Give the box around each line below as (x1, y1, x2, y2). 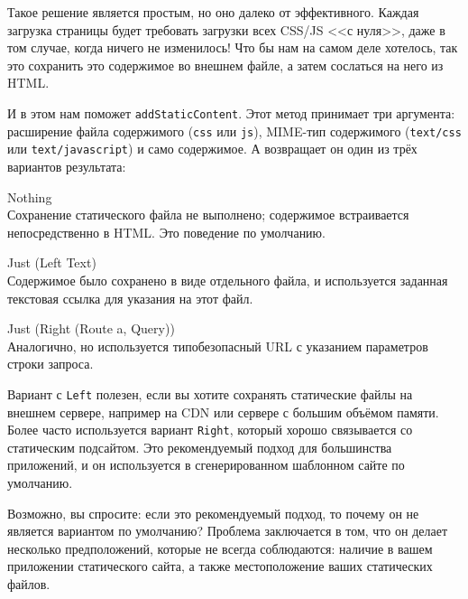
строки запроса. (7, 354, 94, 373)
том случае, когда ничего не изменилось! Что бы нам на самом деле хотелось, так (7, 38, 458, 57)
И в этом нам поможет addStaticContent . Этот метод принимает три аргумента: (7, 103, 455, 122)
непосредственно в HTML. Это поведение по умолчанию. (7, 222, 326, 241)
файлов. (7, 574, 50, 593)
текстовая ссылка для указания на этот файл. (7, 288, 253, 307)
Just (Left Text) (7, 253, 96, 272)
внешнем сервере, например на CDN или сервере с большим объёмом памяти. (7, 402, 439, 421)
